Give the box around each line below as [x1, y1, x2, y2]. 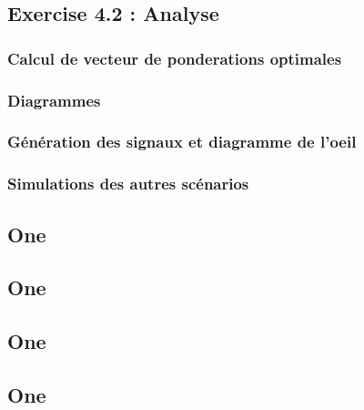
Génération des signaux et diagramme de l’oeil [7, 130, 357, 153]
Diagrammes [7, 88, 101, 111]
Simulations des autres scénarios [7, 172, 249, 195]
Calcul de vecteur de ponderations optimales [7, 46, 342, 69]
